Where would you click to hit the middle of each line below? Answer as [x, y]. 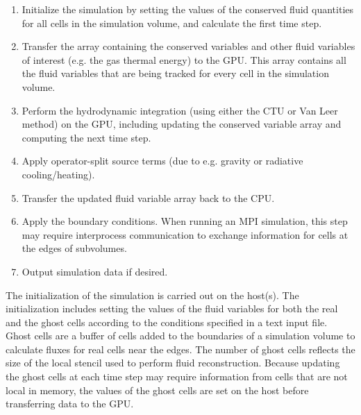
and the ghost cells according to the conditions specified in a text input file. [167, 322]
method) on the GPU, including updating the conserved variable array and [182, 124]
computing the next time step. [86, 137]
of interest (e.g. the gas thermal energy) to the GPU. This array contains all [184, 59]
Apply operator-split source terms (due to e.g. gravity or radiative [162, 161]
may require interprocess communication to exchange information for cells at [185, 234]
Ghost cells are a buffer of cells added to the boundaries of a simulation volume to [180, 336]
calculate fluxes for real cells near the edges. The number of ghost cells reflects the [180, 349]
